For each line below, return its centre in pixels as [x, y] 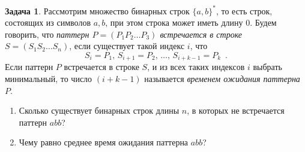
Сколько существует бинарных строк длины [99, 110]
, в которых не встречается [236, 110]
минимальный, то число [49, 78]
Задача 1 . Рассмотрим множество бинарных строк [97, 10]
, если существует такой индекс [127, 46]
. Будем [263, 22]
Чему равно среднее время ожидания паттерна [104, 142]
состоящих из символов [48, 22]
